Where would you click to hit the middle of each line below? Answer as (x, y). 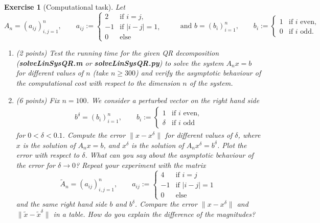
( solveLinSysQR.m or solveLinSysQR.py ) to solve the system (120, 63)
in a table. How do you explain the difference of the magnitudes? (154, 214)
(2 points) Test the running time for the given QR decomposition (118, 53)
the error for (36, 165)
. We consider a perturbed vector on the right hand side (173, 100)
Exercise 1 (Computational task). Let (65, 7)
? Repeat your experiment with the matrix (141, 165)
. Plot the (232, 145)
